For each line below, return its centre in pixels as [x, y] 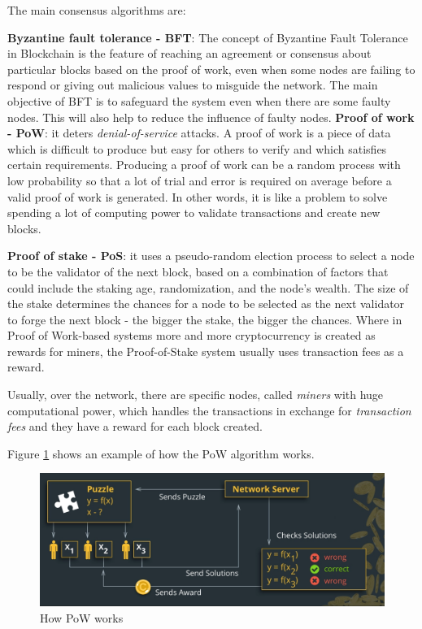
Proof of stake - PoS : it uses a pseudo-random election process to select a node [211, 256]
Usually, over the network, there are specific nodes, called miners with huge [196, 395]
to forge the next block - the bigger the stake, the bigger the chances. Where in [205, 319]
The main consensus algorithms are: [97, 10]
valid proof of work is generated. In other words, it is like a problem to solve [198, 196]
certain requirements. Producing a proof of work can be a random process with [204, 165]
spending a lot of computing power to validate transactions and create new [194, 213]
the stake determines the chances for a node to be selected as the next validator [206, 304]
